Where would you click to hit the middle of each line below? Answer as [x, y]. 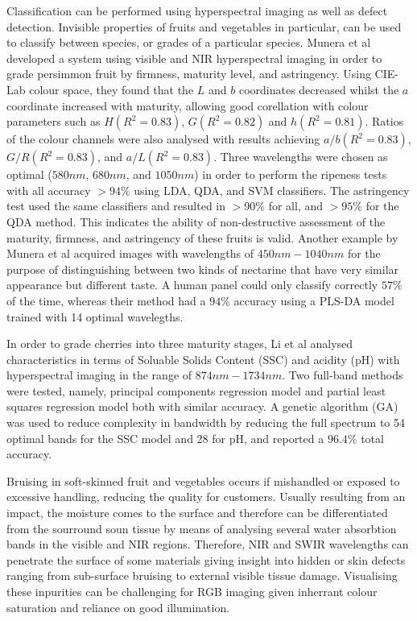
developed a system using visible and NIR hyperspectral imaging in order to [194, 58]
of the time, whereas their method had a [106, 300]
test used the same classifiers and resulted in [116, 206]
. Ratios [384, 121]
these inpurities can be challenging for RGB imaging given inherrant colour [192, 591]
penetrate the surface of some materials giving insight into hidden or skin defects [206, 559]
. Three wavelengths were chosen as [301, 157]
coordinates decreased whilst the [319, 89]
